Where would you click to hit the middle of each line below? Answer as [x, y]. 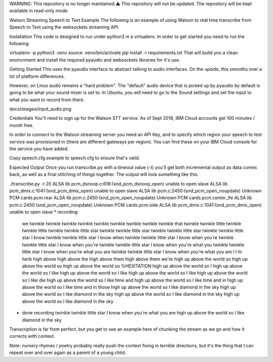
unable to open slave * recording [43, 212]
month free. [21, 125]
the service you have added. [39, 149]
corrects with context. [32, 336]
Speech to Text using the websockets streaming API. [64, 27]
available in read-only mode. [39, 11]
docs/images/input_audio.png [40, 109]
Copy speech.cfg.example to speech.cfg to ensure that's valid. [75, 158]
